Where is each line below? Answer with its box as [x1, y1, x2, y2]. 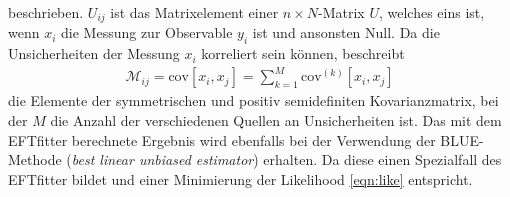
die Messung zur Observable [61, 22, 233, 43]
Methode [8, 149, 62, 170]
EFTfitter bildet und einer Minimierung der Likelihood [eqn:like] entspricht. [8, 168, 473, 189]
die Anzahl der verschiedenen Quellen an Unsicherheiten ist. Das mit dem [50, 109, 502, 130]
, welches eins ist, [378, 2, 485, 22]
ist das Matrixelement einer [110, 2, 279, 22]
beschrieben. [8, 2, 84, 22]
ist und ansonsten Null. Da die [252, 22, 440, 43]
